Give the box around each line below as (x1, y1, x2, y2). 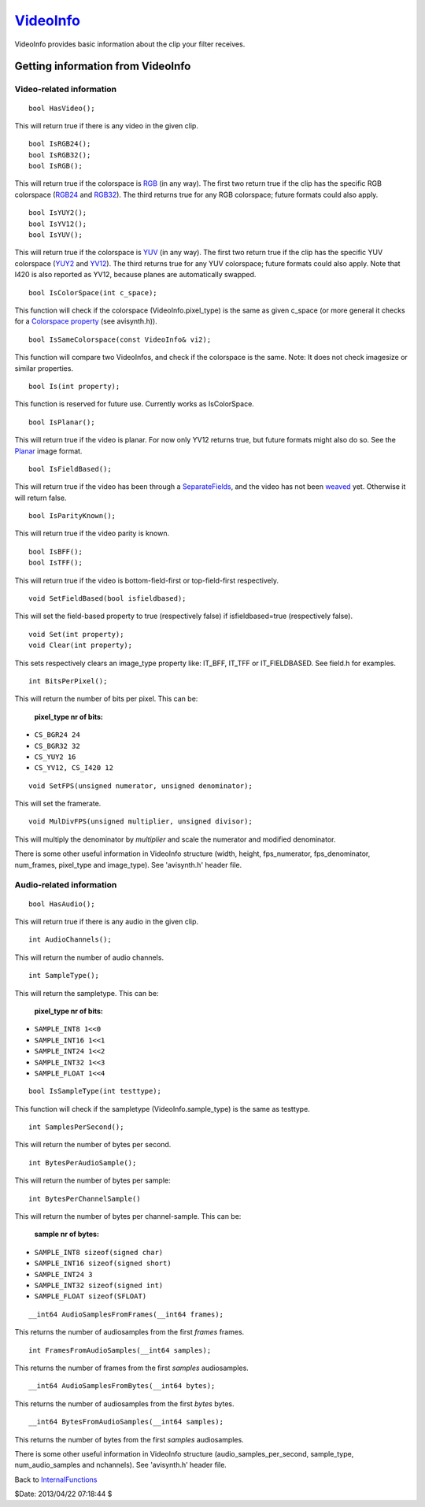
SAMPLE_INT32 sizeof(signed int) (34, 1280, 164, 1290)
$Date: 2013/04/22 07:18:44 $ (14, 1489, 113, 1499)
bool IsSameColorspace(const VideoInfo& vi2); (28, 335, 212, 344)
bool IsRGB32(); (28, 150, 91, 159)
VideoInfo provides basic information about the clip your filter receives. (14, 39, 246, 49)
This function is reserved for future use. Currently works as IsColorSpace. (14, 399, 255, 409)
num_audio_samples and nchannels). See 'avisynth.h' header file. (14, 1461, 227, 1470)
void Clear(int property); (28, 641, 133, 650)
